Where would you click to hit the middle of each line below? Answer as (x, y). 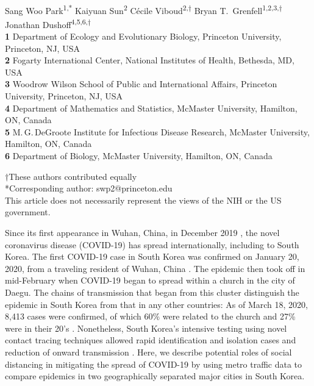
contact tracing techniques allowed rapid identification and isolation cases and (151, 340)
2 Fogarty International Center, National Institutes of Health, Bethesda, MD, (150, 60)
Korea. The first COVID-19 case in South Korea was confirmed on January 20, (152, 256)
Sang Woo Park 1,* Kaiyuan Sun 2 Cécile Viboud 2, (97, 9)
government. (28, 212)
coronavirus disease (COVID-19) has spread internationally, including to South (152, 244)
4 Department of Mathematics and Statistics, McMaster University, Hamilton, (151, 108)
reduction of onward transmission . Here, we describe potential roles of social (148, 352)
